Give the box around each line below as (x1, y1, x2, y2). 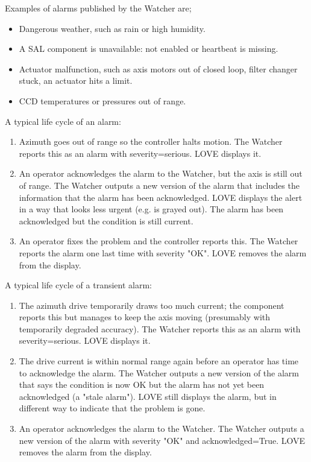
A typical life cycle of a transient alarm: (5, 279, 152, 291)
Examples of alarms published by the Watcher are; (5, 2, 192, 14)
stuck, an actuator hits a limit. (19, 74, 133, 87)
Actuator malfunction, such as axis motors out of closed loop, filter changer (19, 62, 298, 75)
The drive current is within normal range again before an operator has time (19, 355, 299, 367)
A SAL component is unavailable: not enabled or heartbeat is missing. (19, 42, 278, 55)
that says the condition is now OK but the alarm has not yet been (19, 378, 265, 391)
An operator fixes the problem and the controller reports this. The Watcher (19, 235, 298, 247)
